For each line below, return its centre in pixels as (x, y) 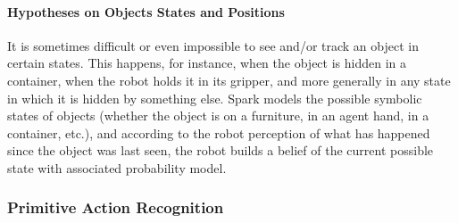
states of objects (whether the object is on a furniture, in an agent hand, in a (218, 116)
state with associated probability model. (117, 167)
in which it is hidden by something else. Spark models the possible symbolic (215, 98)
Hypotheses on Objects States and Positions (146, 11)
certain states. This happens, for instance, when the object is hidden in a (207, 63)
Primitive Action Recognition (116, 207)
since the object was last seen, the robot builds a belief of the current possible (221, 150)
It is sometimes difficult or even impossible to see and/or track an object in (213, 45)
